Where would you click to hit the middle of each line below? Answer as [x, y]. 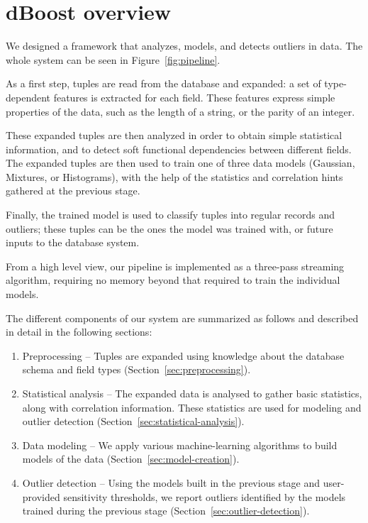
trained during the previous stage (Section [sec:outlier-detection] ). [166, 511]
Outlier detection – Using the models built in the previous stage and [171, 482]
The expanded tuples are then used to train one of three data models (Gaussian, [180, 163]
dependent [28, 97]
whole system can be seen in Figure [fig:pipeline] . [113, 59]
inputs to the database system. [73, 242]
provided [41, 496]
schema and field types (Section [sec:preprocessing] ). [136, 369]
